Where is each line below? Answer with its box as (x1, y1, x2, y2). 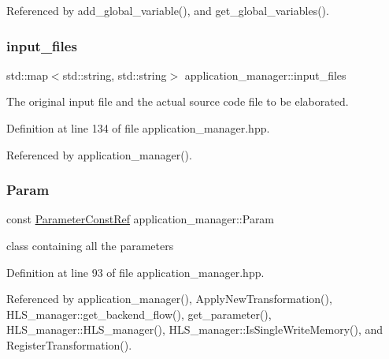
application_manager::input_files (184, 66, 346, 83)
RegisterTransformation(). (6, 336, 132, 353)
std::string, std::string (62, 66, 167, 83)
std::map (6, 66, 48, 83)
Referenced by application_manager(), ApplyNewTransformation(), (6, 290, 332, 307)
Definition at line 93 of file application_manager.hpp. (6, 264, 265, 280)
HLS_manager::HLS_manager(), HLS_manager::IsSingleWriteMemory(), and (6, 321, 383, 338)
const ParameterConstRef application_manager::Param (6, 211, 275, 227)
